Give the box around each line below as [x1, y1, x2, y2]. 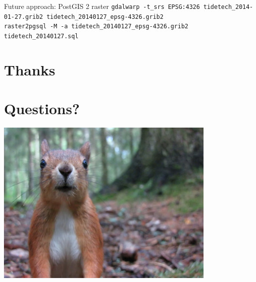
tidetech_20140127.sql [4, 32, 79, 40]
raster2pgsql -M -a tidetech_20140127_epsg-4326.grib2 [4, 23, 189, 30]
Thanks [4, 59, 55, 79]
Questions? [4, 98, 80, 119]
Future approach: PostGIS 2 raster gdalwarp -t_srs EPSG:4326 [4, 1, 200, 11]
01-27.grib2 [4, 13, 43, 20]
